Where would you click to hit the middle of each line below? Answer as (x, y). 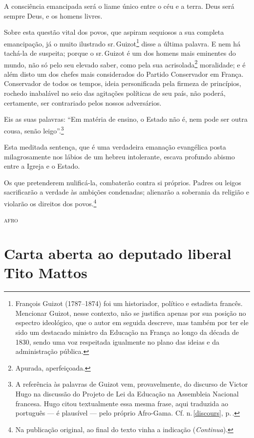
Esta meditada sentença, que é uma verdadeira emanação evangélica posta (115, 147)
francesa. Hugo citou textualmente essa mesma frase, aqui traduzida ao (122, 403)
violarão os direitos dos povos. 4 (50, 203)
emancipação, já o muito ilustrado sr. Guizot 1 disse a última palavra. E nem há (122, 43)
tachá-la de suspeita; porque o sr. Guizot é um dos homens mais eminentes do (120, 53)
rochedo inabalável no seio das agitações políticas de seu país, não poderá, (115, 93)
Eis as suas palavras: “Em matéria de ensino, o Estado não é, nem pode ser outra (126, 119)
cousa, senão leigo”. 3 (34, 130)
